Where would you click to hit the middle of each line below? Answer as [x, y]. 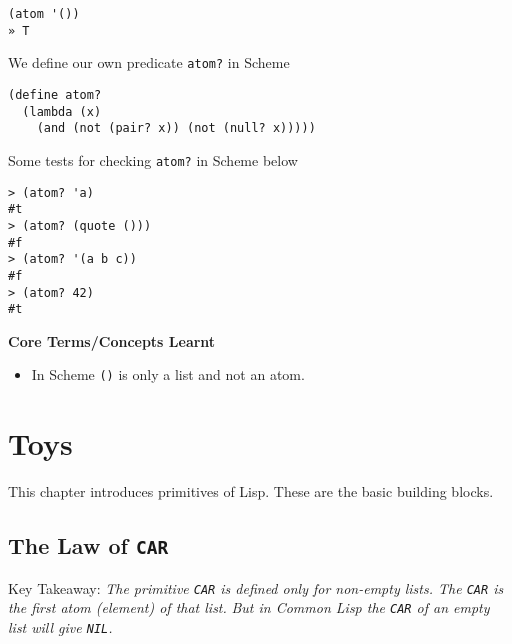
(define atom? [55, 94]
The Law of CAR [88, 545]
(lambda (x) [62, 111]
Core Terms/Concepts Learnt [112, 340]
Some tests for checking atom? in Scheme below [153, 159]
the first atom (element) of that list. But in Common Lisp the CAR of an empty [249, 607]
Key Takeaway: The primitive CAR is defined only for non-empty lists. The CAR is [256, 587]
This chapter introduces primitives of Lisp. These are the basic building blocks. [251, 491]
